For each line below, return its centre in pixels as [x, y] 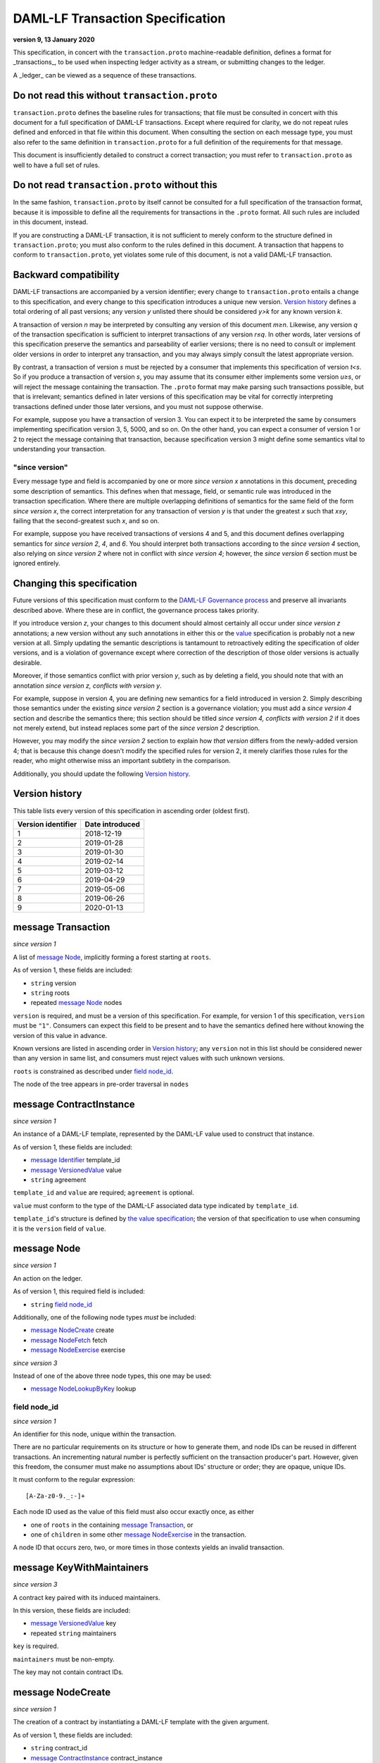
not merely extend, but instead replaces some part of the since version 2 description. [137, 728]
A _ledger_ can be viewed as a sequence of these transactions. [105, 75]
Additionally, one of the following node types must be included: [104, 1317]
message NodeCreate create [72, 1330]
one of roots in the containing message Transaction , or [112, 1525]
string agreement [58, 1179]
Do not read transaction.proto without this [115, 185]
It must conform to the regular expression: [74, 1480]
